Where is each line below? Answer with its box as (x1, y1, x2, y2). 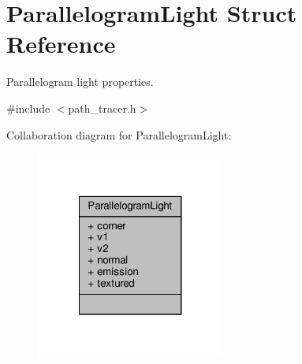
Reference (6, 28, 116, 60)
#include (6, 99, 50, 116)
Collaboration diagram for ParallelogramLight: (6, 126, 232, 143)
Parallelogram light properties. (6, 73, 154, 90)
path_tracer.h (68, 99, 136, 116)
